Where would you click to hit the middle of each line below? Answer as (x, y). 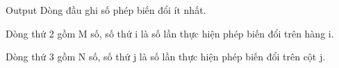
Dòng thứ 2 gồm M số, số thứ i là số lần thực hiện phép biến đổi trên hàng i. (170, 33)
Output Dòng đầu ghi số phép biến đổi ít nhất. (106, 10)
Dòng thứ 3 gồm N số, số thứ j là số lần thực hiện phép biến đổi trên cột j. (166, 57)
